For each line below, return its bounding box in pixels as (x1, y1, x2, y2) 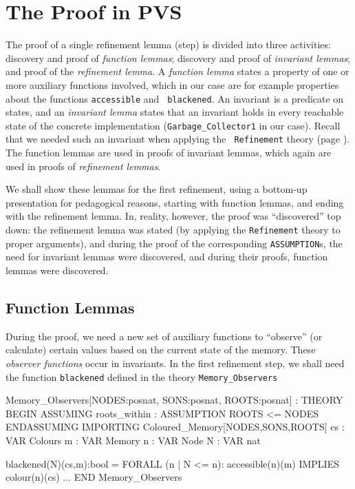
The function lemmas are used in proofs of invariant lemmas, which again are (6, 145, 332, 160)
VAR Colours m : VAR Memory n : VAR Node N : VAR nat (6, 433, 261, 447)
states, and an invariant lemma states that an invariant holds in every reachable (6, 105, 344, 119)
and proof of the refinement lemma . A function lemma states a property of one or (6, 64, 349, 79)
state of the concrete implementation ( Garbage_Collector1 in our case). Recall (6, 118, 341, 132)
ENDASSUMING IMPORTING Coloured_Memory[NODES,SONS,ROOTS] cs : (6, 419, 345, 434)
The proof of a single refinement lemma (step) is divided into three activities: (6, 37, 331, 52)
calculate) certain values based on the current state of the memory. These (6, 342, 316, 357)
